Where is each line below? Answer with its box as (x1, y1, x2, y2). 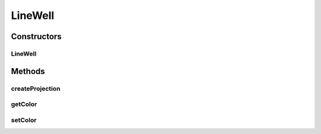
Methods (11, 66, 45, 76)
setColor (11, 116, 37, 124)
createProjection (11, 84, 61, 92)
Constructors (11, 31, 62, 42)
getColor (11, 100, 37, 109)
